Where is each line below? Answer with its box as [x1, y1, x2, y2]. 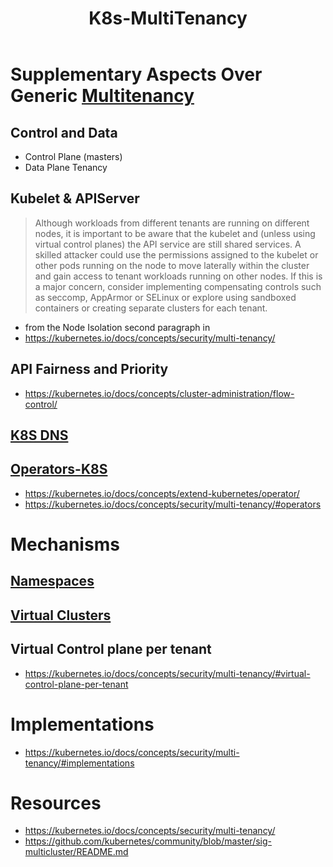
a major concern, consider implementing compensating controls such [34, 280, 322, 292]
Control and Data [10, 124, 118, 141]
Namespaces [10, 573, 95, 590]
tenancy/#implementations [24, 757, 135, 769]
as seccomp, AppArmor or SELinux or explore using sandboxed [34, 291, 297, 303]
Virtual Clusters [10, 607, 112, 624]
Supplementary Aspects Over [10, 63, 263, 86]
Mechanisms [10, 533, 120, 556]
